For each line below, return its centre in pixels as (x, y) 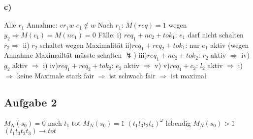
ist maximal (188, 75)
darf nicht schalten (216, 34)
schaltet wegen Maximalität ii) (86, 45)
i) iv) (50, 65)
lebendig (178, 122)
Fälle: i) (110, 34)
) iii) (140, 55)
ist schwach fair (132, 75)
